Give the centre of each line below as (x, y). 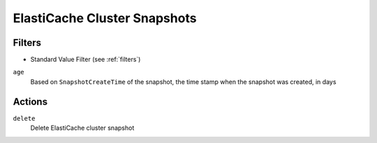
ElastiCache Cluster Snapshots (105, 18)
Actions (30, 102)
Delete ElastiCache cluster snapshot (82, 128)
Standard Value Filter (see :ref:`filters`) (86, 60)
